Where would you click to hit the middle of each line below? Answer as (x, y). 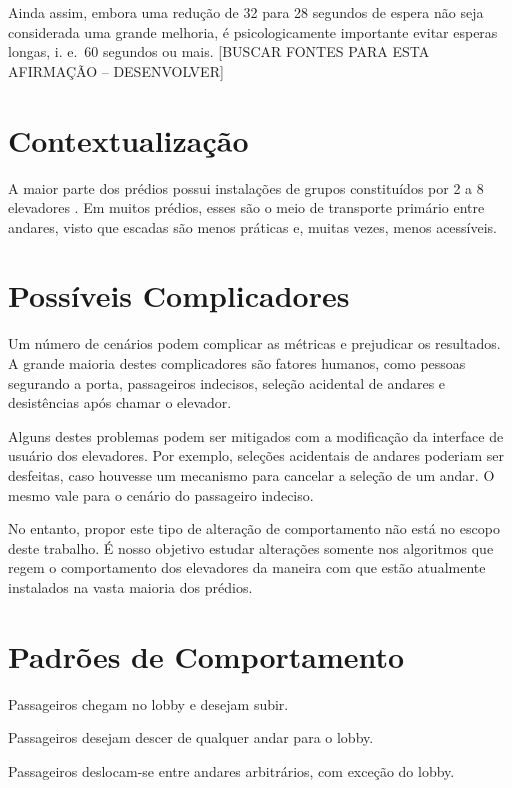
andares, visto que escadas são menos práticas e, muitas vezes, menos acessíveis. (253, 226)
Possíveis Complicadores (179, 295)
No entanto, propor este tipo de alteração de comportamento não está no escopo (254, 528)
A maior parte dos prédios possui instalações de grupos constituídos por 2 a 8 (246, 187)
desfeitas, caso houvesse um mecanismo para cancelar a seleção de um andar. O (251, 474)
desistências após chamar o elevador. (120, 402)
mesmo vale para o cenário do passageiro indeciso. (161, 494)
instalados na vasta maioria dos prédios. (130, 586)
